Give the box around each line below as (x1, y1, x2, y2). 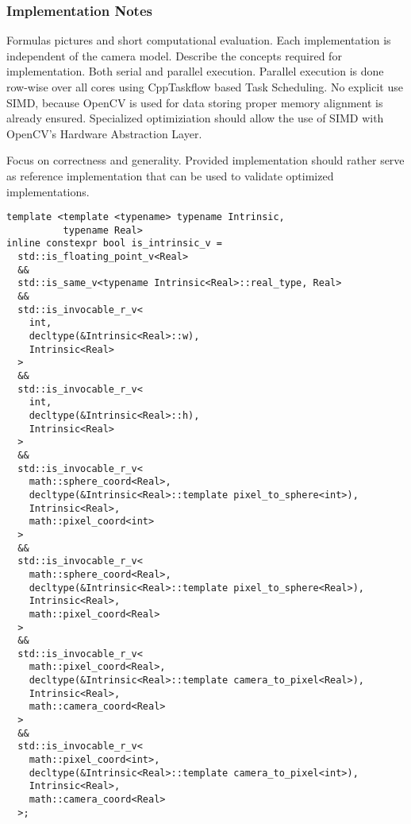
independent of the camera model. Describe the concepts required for (6, 47, 342, 64)
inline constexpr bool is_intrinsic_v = (6, 238, 223, 250)
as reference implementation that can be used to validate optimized (6, 167, 334, 184)
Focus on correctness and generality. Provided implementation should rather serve (6, 152, 405, 168)
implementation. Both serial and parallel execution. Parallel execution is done (6, 63, 384, 79)
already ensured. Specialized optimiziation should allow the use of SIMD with (6, 110, 384, 126)
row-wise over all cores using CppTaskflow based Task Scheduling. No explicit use (6, 79, 403, 95)
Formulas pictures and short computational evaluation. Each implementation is (6, 32, 391, 48)
